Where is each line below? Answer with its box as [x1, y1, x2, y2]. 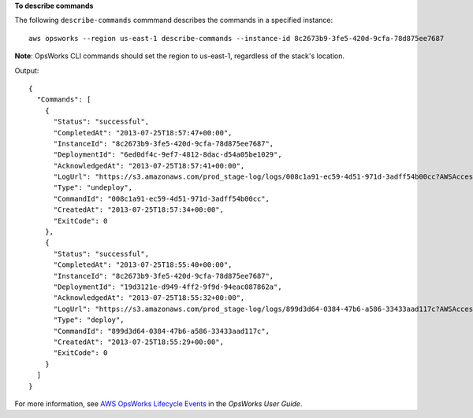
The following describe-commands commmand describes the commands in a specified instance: [14, 16, 333, 25]
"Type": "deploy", [53, 316, 125, 324]
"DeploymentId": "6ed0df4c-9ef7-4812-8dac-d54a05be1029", [53, 150, 283, 159]
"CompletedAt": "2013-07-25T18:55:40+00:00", [53, 261, 233, 269]
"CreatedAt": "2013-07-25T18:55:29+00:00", [53, 337, 225, 346]
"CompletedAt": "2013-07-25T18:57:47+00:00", [53, 128, 233, 137]
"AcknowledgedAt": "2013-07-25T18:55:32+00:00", [53, 294, 245, 302]
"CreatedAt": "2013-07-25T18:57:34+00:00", [53, 205, 225, 214]
